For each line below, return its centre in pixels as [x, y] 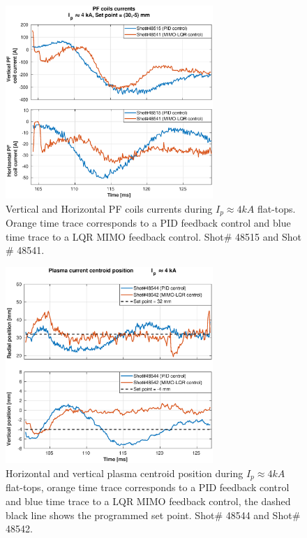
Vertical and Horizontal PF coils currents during [109, 208]
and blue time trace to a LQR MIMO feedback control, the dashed [148, 501]
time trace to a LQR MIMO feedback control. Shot [115, 236]
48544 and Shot [259, 515]
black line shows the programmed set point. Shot [110, 515]
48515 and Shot [268, 236]
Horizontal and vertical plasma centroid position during [125, 473]
